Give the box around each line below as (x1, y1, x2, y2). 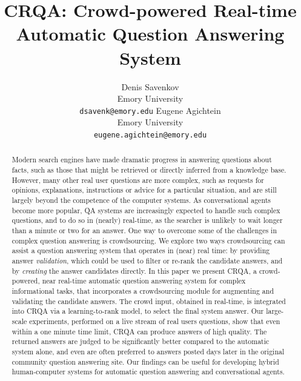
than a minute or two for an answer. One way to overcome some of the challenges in (12, 225, 277, 235)
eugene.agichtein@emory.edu (93, 130, 207, 139)
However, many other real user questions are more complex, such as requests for (12, 174, 264, 185)
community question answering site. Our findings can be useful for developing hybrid (12, 356, 279, 366)
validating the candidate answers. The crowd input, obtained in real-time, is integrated (12, 296, 286, 306)
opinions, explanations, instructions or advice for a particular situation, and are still (12, 185, 277, 195)
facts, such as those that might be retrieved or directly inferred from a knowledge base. (12, 165, 286, 175)
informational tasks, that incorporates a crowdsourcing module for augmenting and (12, 285, 274, 296)
